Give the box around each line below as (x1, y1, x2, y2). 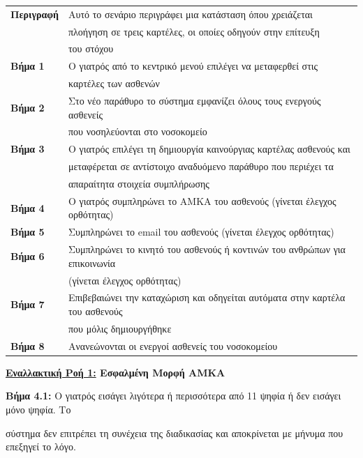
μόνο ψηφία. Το (6, 402, 71, 416)
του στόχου (68, 41, 114, 56)
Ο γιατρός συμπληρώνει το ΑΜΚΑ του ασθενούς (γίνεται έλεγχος (68, 193, 336, 208)
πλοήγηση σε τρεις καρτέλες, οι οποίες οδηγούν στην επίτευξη (68, 24, 320, 38)
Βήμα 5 (10, 224, 45, 239)
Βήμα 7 (10, 297, 45, 312)
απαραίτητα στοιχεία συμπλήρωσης (68, 176, 209, 190)
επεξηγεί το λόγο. (6, 439, 76, 454)
